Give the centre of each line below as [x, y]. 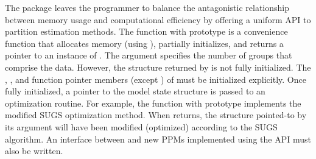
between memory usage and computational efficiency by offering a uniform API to [158, 19]
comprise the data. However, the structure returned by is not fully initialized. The [158, 67]
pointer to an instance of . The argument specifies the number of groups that [149, 55]
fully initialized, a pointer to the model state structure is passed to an [135, 91]
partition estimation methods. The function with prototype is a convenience [146, 31]
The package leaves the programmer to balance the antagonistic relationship [147, 7]
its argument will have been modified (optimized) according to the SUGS [141, 126]
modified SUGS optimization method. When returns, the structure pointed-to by [156, 115]
